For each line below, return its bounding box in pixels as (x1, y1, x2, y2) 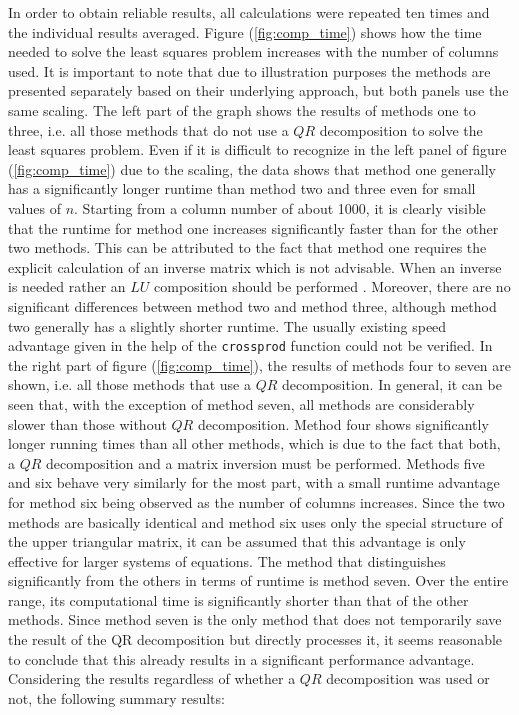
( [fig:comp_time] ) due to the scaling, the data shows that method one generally (8, 158, 496, 179)
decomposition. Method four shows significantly (197, 413, 489, 434)
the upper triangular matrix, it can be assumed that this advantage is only (8, 531, 466, 552)
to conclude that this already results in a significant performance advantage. (8, 648, 475, 669)
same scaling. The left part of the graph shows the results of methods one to (8, 99, 476, 120)
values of (8, 197, 61, 218)
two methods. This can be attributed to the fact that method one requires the (8, 237, 487, 258)
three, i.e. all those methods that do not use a (8, 119, 289, 140)
